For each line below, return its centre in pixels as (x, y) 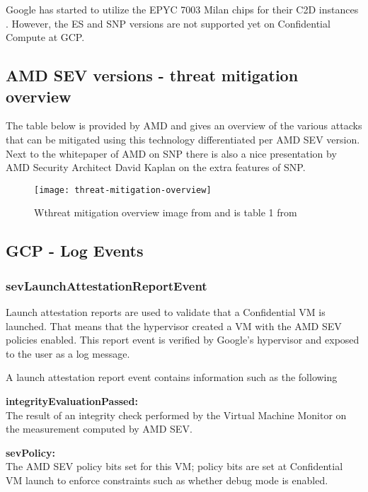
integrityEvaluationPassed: (72, 400)
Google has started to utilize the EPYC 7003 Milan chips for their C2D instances (182, 9)
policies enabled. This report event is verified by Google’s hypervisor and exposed (183, 340)
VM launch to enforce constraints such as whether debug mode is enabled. (167, 480)
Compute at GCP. (45, 37)
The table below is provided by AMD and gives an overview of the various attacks (184, 125)
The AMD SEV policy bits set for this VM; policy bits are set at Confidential (174, 466)
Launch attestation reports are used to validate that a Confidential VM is (166, 312)
